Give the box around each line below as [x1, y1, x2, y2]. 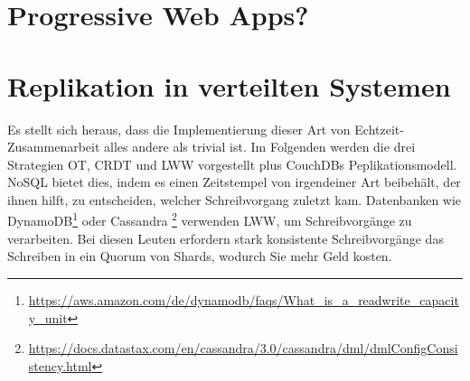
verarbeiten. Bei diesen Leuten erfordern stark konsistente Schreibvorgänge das [7, 228, 444, 247]
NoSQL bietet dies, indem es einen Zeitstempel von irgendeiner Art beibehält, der [7, 172, 461, 191]
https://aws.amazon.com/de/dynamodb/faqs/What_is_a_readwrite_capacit [28, 290, 459, 309]
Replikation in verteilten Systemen [7, 67, 451, 104]
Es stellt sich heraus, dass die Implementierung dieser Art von [7, 119, 351, 138]
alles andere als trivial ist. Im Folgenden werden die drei [104, 137, 416, 156]
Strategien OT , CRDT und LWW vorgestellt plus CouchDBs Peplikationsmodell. [7, 154, 457, 173]
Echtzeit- [354, 119, 404, 138]
